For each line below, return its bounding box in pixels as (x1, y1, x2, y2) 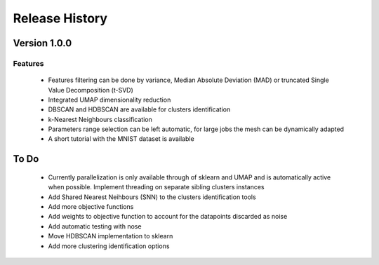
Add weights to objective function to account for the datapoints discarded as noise (48, 212, 288, 221)
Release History (13, 11, 108, 26)
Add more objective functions (48, 203, 134, 211)
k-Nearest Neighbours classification (48, 115, 152, 123)
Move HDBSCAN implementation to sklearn (48, 232, 173, 240)
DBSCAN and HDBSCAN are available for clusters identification (48, 105, 231, 114)
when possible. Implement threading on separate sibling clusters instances (48, 183, 265, 191)
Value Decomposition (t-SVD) (48, 86, 133, 94)
